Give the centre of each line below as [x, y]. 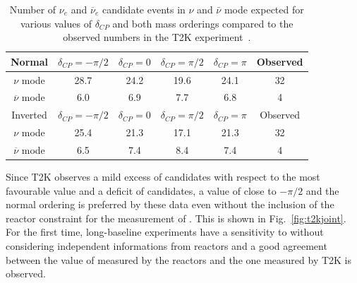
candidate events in [144, 9]
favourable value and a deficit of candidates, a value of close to [141, 190]
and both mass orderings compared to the [203, 23]
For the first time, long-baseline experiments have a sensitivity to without [165, 232]
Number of [33, 9]
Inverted [29, 115]
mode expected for [264, 9]
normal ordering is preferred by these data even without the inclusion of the [170, 204]
